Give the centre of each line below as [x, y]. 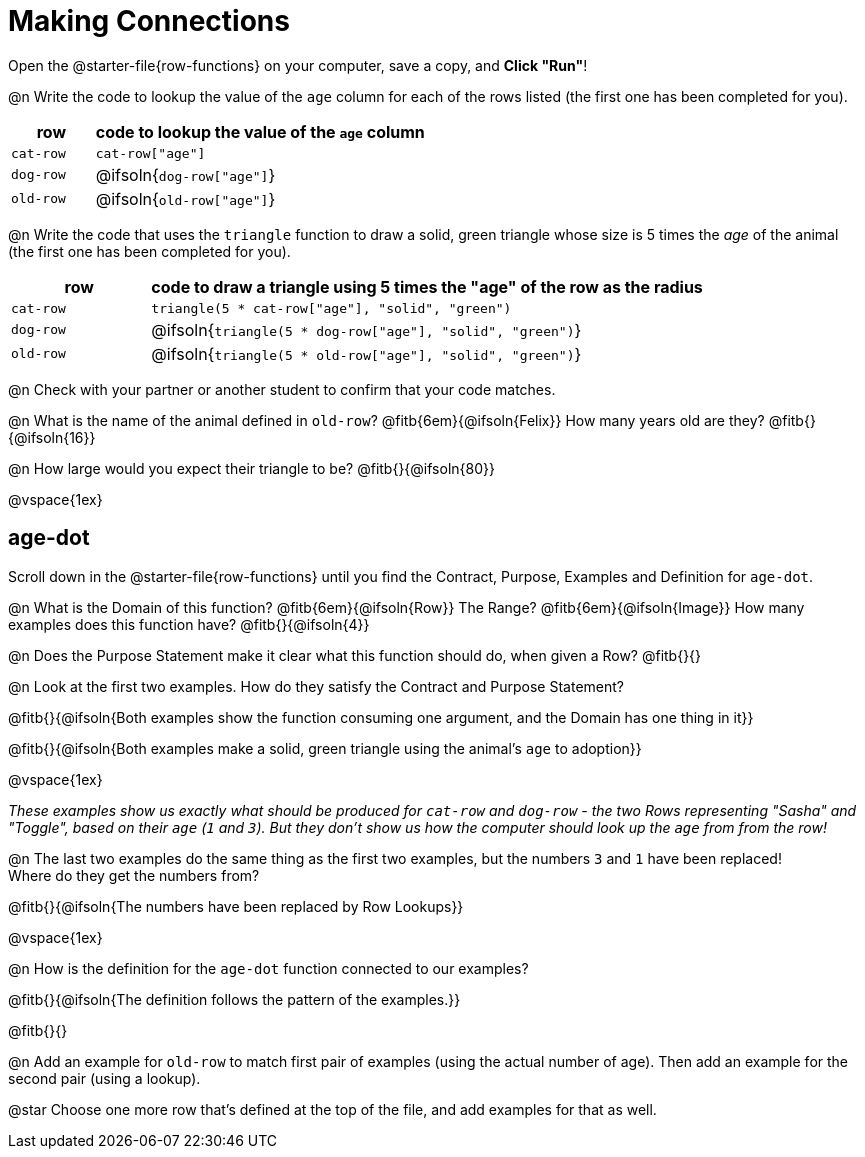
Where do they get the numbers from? [134, 875]
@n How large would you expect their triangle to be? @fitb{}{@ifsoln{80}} [251, 468]
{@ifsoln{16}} [52, 437]
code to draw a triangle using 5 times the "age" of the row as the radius [427, 286]
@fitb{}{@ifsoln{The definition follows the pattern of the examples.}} [234, 999]
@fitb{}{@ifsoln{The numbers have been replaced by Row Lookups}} [236, 906]
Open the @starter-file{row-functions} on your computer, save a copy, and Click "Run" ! [298, 65]
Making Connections [149, 21]
